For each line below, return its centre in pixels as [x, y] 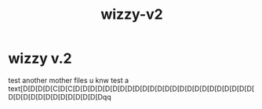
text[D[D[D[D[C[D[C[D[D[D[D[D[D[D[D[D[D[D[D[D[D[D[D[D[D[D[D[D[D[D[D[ [131, 89]
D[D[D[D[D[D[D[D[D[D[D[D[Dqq [60, 96]
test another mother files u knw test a [69, 80]
